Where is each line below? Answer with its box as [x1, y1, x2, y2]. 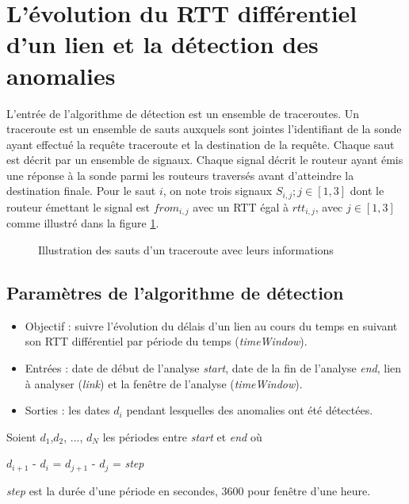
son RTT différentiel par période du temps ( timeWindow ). [25, 333, 308, 349]
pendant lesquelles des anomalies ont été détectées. [126, 402, 373, 418]
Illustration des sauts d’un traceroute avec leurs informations [38, 241, 334, 258]
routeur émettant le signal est [6, 198, 151, 215]
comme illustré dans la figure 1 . [6, 215, 159, 231]
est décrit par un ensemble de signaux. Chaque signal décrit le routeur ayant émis [6, 151, 403, 168]
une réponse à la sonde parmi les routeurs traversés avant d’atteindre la [6, 166, 354, 183]
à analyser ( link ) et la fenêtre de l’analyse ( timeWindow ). [25, 375, 303, 391]
